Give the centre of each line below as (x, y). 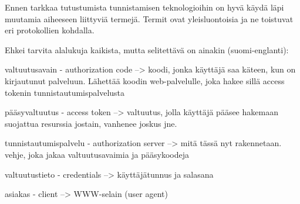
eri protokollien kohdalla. (50, 30)
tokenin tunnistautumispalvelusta (65, 92)
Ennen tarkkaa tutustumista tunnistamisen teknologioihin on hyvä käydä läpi (144, 7)
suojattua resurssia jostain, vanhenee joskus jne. (91, 123)
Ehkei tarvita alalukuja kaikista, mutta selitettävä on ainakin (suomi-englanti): (147, 49)
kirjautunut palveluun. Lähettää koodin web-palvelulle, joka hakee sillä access (145, 80)
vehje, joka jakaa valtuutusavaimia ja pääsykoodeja (97, 154)
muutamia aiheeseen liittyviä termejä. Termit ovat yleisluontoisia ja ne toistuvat (149, 18)
